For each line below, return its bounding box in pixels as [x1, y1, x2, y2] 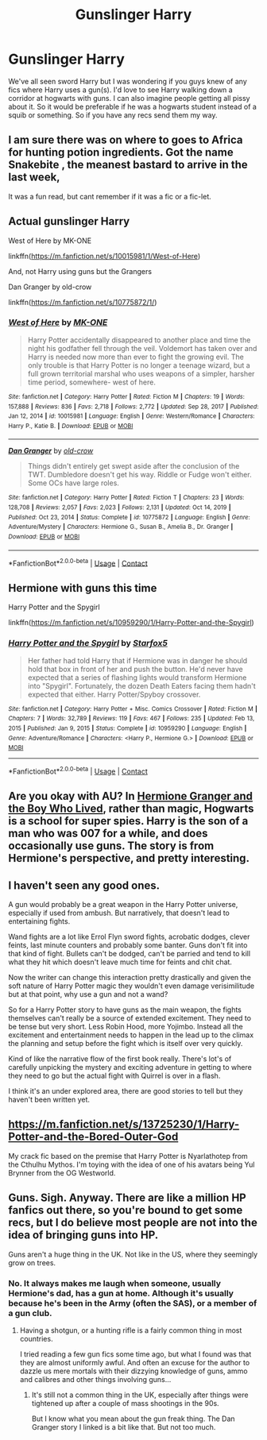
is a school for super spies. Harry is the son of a [8, 814, 249, 828]
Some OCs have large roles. [27, 478, 119, 488]
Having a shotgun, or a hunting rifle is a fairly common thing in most [19, 1325, 242, 1335]
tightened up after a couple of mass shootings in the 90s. [31, 1398, 220, 1407]
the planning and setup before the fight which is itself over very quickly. [8, 1039, 243, 1048]
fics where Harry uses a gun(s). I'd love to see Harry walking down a [8, 85, 233, 95]
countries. [19, 1334, 53, 1343]
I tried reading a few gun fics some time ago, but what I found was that [19, 1349, 252, 1359]
